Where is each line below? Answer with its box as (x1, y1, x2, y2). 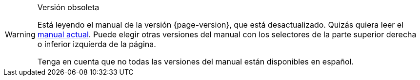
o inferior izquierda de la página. (37, 39, 156, 49)
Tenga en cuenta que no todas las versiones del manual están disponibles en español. (37, 57, 354, 66)
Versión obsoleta (37, 2, 100, 12)
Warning (5, 30, 36, 39)
